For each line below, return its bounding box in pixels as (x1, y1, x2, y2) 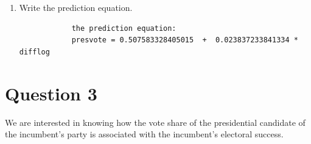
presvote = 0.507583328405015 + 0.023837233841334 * (71, 36, 298, 45)
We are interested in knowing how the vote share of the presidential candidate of (5, 116, 306, 128)
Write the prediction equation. (19, 1, 133, 13)
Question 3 (5, 80, 97, 105)
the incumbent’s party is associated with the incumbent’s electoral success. (5, 128, 284, 140)
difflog (19, 47, 50, 56)
